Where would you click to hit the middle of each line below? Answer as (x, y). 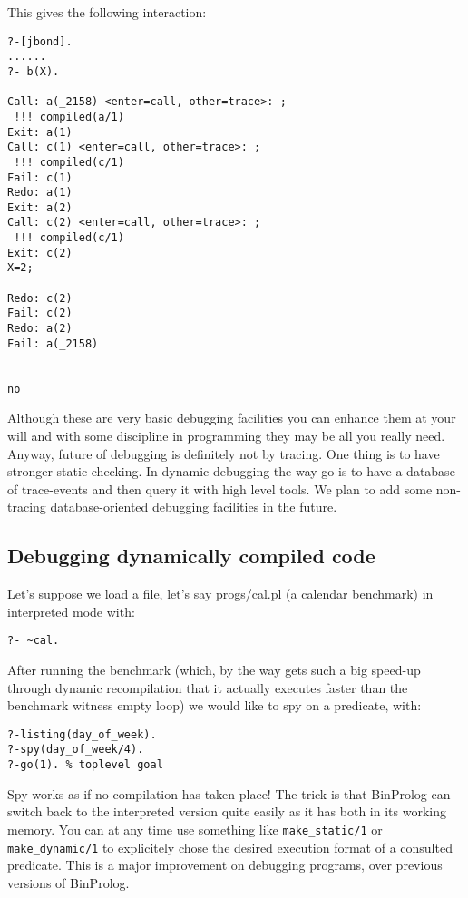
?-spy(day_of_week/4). (76, 750)
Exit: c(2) (40, 253)
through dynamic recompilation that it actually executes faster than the (208, 687)
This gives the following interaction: (107, 12)
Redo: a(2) (40, 329)
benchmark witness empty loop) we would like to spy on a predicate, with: (214, 705)
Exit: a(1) (40, 132)
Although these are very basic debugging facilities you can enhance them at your (232, 418)
